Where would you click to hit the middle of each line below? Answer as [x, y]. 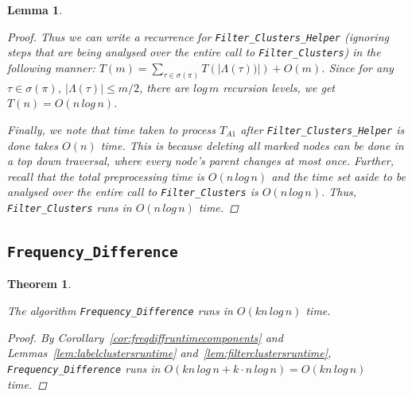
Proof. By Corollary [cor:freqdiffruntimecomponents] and [145, 337]
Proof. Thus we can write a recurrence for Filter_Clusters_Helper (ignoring [198, 36]
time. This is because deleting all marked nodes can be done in [252, 145]
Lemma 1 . [35, 10]
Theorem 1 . [39, 284]
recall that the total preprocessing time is [106, 176]
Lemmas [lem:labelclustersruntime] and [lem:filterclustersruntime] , [169, 353]
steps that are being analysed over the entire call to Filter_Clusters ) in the [194, 52]
